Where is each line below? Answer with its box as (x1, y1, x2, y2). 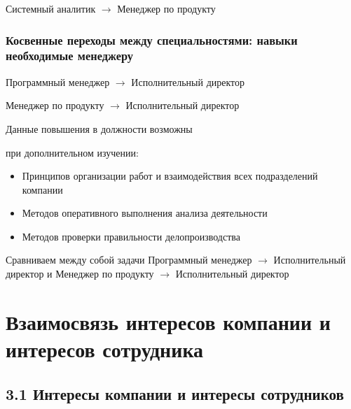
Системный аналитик (6, 1, 96, 15)
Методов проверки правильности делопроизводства (22, 229, 240, 243)
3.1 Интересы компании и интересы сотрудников (6, 382, 344, 404)
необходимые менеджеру (6, 47, 133, 64)
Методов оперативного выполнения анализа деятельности (22, 206, 268, 220)
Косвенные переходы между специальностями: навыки (6, 31, 298, 48)
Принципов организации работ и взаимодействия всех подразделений (22, 168, 318, 183)
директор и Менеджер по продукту (6, 266, 154, 281)
